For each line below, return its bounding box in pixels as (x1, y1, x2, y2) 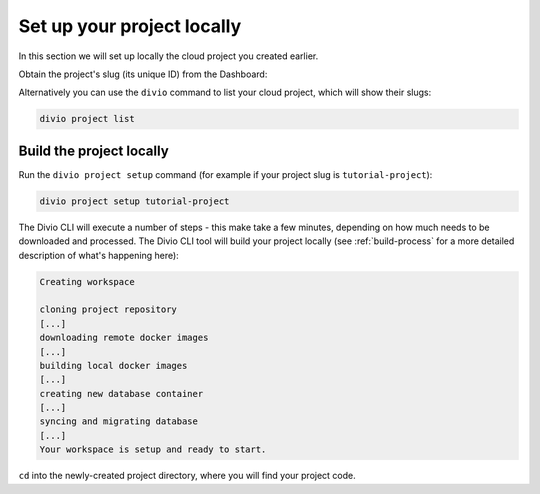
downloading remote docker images (39, 332, 209, 344)
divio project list (39, 113, 135, 125)
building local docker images (39, 360, 188, 371)
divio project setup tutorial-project (39, 195, 230, 207)
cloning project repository (39, 304, 177, 315)
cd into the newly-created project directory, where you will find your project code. (18, 470, 357, 482)
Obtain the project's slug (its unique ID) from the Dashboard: (18, 68, 268, 80)
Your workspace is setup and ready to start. (39, 444, 267, 455)
